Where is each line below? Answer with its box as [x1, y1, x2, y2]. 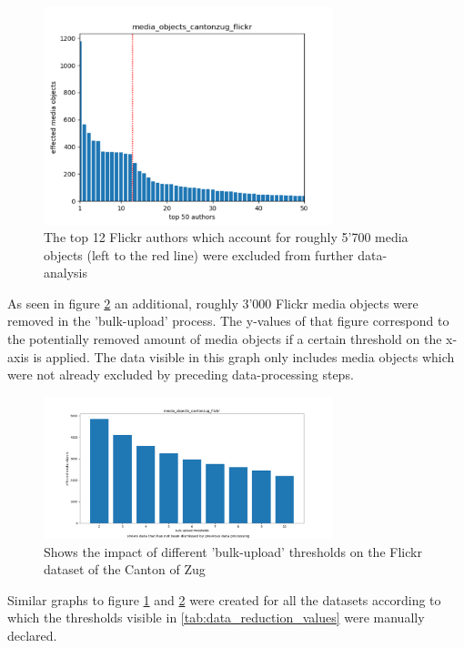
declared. [7, 626, 57, 645]
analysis [44, 263, 87, 282]
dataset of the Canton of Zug [44, 560, 206, 579]
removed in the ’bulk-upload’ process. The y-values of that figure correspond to [7, 311, 449, 330]
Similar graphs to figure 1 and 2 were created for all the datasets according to [7, 590, 441, 609]
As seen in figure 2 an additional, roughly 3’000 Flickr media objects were [7, 293, 419, 312]
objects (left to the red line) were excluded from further [44, 245, 354, 264]
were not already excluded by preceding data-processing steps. [7, 365, 354, 384]
